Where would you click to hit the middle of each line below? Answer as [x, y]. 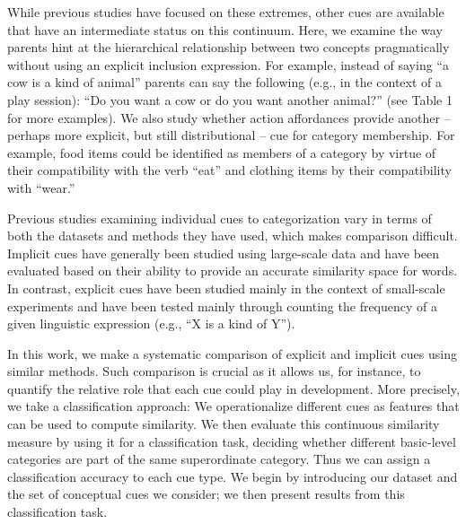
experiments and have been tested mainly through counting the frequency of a [223, 306]
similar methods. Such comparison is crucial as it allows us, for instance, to [214, 371]
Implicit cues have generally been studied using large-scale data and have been [224, 253]
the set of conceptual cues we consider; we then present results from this [206, 494]
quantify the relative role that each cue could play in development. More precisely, [233, 388]
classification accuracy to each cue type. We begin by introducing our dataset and [233, 476]
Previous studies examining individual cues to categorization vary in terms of [220, 218]
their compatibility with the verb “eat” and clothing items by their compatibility [229, 170]
